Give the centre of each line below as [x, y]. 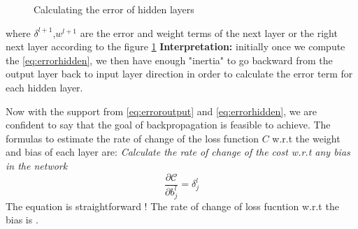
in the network [37, 165]
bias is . [22, 220]
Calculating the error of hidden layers [114, 9]
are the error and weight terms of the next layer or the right [209, 32]
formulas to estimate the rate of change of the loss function [133, 138]
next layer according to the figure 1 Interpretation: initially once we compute [176, 46]
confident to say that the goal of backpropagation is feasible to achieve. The [168, 125]
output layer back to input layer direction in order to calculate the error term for [179, 74]
